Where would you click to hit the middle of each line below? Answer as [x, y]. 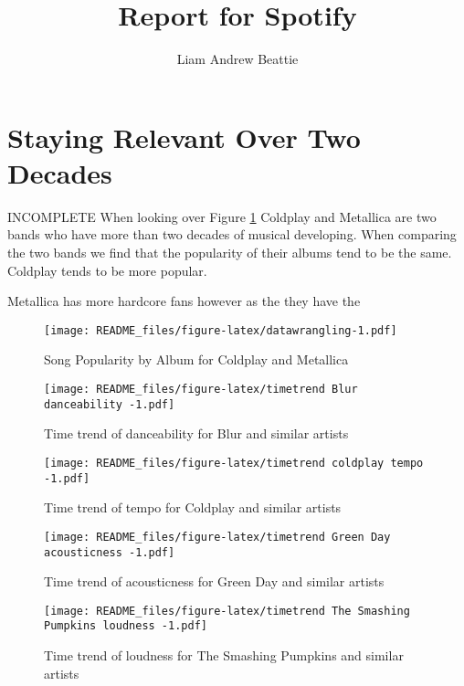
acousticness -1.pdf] [110, 552]
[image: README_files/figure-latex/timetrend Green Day [217, 537]
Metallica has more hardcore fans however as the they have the [184, 301]
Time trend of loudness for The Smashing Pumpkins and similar [224, 655]
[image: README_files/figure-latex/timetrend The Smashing [227, 611]
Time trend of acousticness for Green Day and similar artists [214, 581]
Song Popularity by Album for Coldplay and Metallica [196, 359]
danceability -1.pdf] [110, 404]
